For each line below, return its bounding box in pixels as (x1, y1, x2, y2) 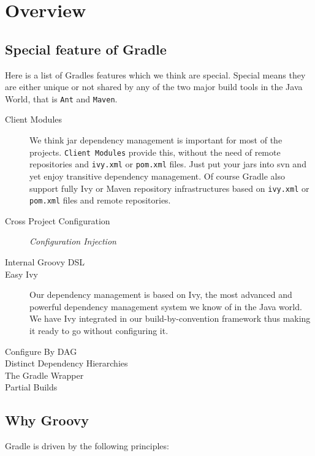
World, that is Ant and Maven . (5, 92, 118, 105)
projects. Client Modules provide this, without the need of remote (29, 145, 281, 158)
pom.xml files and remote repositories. (29, 194, 171, 207)
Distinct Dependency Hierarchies (5, 357, 128, 370)
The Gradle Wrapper (5, 368, 84, 381)
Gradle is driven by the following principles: (5, 439, 169, 452)
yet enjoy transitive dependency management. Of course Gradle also (29, 169, 285, 182)
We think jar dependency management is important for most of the (29, 134, 283, 146)
